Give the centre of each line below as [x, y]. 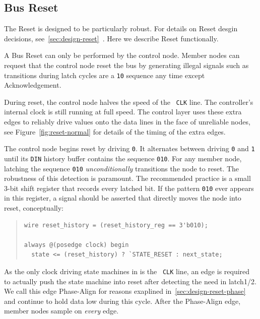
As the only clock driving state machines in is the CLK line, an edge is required [127, 271]
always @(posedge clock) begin [76, 245]
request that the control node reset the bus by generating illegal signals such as [126, 65]
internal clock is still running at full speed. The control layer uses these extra [123, 112]
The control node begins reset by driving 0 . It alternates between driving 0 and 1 [129, 148]
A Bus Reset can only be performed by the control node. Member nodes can [122, 55]
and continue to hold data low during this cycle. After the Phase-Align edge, [122, 301]
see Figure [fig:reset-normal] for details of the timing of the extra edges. [115, 131]
